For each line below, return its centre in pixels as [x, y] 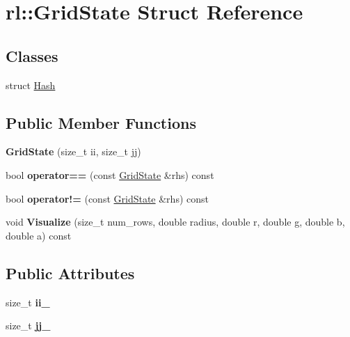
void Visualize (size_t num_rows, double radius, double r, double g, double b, [175, 222]
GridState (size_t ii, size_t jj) [73, 151]
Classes [32, 55]
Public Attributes [70, 273]
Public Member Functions [101, 122]
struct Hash [31, 85]
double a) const [39, 235]
